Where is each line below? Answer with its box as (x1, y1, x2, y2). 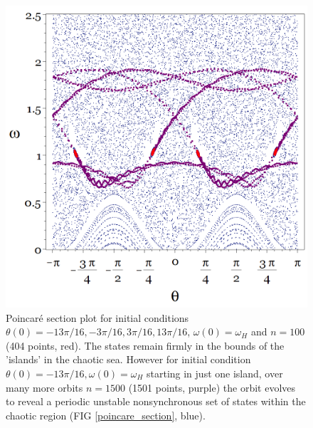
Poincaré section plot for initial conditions (6, 310, 189, 325)
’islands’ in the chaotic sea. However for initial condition (6, 352, 251, 367)
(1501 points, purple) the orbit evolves (128, 380, 296, 395)
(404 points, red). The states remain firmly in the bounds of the (6, 338, 285, 353)
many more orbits (6, 380, 83, 395)
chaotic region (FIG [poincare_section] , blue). (6, 407, 206, 422)
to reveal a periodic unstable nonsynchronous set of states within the (6, 394, 306, 409)
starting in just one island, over (146, 365, 283, 380)
